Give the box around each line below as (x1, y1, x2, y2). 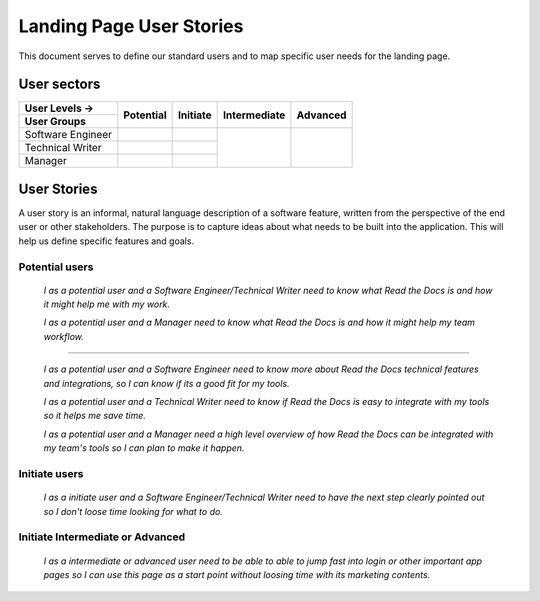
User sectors (18, 76, 101, 93)
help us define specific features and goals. (18, 235, 195, 247)
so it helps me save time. (43, 410, 147, 422)
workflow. (43, 330, 85, 342)
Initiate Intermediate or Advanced (18, 530, 185, 544)
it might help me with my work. (43, 298, 170, 310)
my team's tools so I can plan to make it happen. (43, 442, 245, 454)
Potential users (18, 260, 94, 274)
